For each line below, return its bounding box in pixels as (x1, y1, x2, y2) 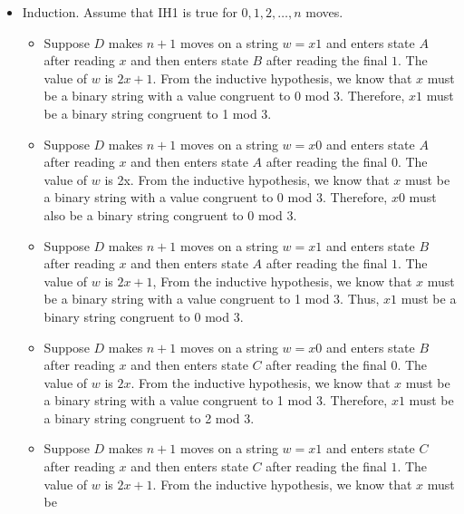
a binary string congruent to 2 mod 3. (43, 408, 255, 427)
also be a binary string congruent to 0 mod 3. (43, 205, 297, 224)
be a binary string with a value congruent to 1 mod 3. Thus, (43, 289, 380, 308)
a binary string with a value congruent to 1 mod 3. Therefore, (43, 391, 388, 410)
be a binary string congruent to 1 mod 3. (43, 103, 272, 122)
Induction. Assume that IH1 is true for (22, 3, 237, 21)
